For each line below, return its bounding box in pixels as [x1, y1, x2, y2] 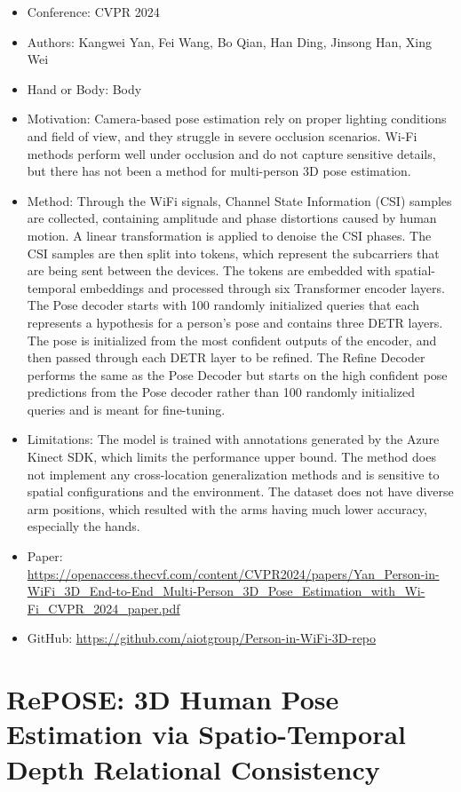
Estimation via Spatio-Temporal [6, 716, 407, 752]
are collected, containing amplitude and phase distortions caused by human [27, 209, 437, 227]
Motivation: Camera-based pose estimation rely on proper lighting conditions [27, 109, 447, 128]
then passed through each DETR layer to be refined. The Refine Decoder [27, 348, 425, 367]
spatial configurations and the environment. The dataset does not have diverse [27, 482, 454, 501]
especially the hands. [27, 517, 140, 535]
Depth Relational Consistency [6, 750, 380, 787]
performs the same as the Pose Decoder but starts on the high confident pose [27, 365, 448, 384]
